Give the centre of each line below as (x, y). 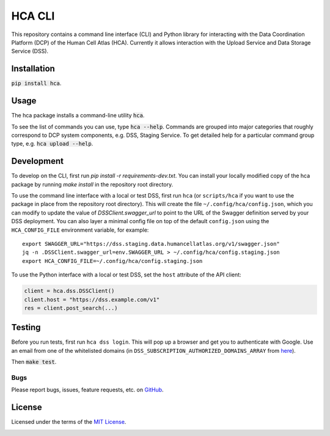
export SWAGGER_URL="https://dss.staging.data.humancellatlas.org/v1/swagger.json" (151, 244)
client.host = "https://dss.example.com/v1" (92, 299)
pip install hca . (36, 83)
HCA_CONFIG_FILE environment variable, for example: (80, 230)
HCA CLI (33, 16)
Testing (26, 327)
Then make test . (34, 362)
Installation (33, 69)
